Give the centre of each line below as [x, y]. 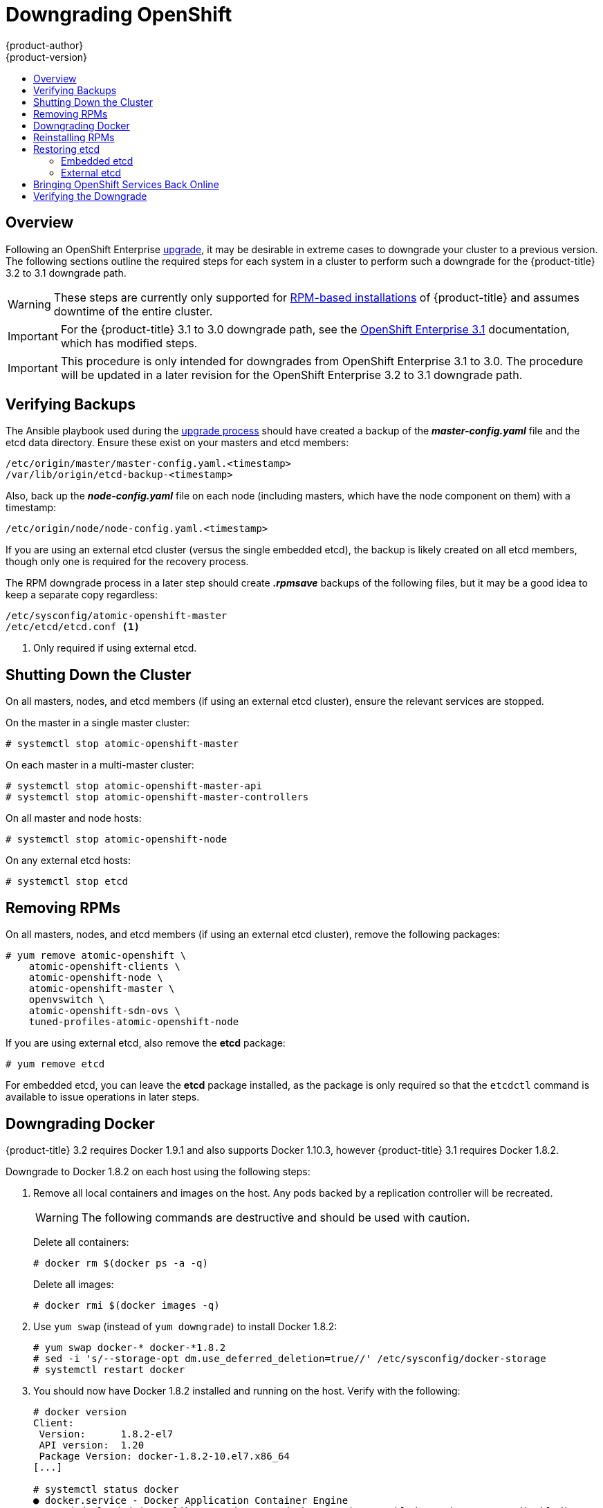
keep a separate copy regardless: [82, 595]
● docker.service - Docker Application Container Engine [191, 1500]
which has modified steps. [129, 343]
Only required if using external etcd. [115, 648]
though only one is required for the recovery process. [127, 562]
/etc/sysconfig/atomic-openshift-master [117, 616]
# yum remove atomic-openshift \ [96, 956]
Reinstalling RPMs [74, 137]
